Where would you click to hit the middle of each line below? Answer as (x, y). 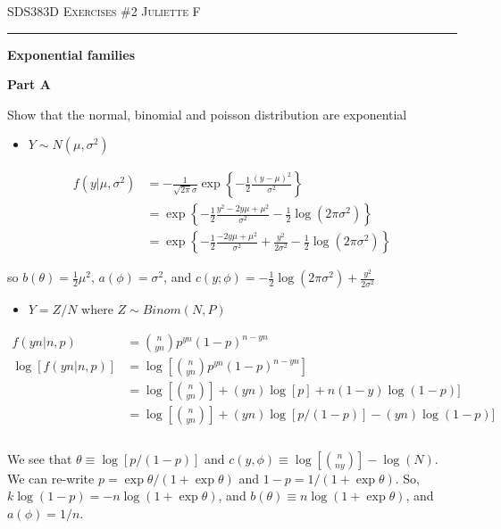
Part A (29, 84)
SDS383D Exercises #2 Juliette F (104, 11)
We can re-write (51, 478)
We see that (40, 458)
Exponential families (71, 54)
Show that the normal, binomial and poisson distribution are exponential (207, 114)
